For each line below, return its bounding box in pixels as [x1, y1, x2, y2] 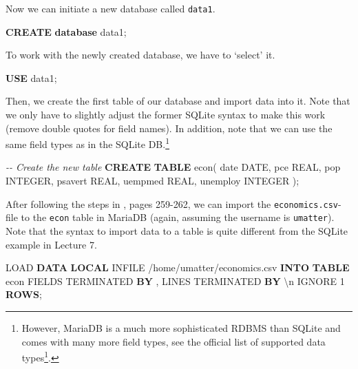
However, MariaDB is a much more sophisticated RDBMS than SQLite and [21, 320, 341, 335]
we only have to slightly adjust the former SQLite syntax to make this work [6, 107, 326, 122]
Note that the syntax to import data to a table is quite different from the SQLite [6, 223, 348, 238]
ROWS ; [6, 287, 42, 302]
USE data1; [6, 70, 57, 85]
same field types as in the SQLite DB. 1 [6, 135, 170, 151]
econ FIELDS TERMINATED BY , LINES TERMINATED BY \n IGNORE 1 [6, 273, 345, 288]
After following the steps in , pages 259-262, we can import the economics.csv [6, 196, 339, 211]
